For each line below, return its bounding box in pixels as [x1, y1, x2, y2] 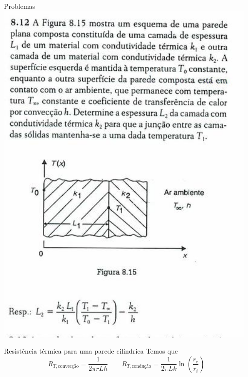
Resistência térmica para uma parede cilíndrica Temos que [4, 346, 178, 356]
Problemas [4, 1, 35, 11]
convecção [58, 364, 79, 369]
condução [132, 364, 151, 369]
